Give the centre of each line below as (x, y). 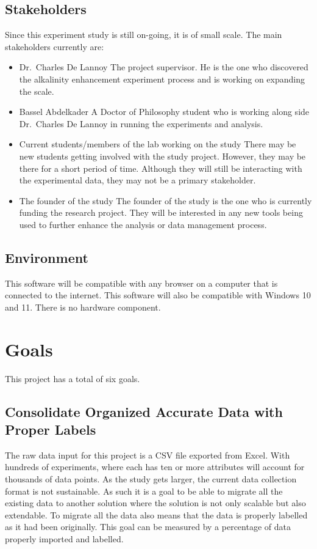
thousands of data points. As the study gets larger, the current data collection (151, 479)
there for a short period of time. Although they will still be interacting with (161, 168)
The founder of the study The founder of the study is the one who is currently (166, 200)
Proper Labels (51, 429)
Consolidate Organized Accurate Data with (144, 411)
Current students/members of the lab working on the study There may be (158, 144)
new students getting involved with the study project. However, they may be (162, 156)
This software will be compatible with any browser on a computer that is (141, 283)
